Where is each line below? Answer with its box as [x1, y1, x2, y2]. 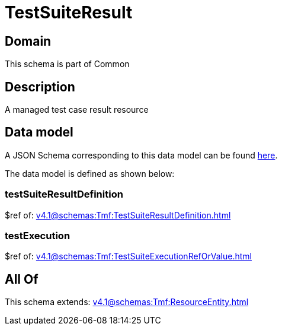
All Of [5, 271, 39, 287]
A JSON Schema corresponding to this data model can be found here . [5, 150, 278, 160]
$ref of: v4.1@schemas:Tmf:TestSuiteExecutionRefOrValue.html [5, 251, 252, 262]
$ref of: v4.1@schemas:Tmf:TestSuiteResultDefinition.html [5, 210, 231, 220]
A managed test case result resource [5, 104, 149, 115]
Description [5, 79, 75, 94]
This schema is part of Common [5, 59, 130, 69]
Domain [5, 33, 52, 49]
